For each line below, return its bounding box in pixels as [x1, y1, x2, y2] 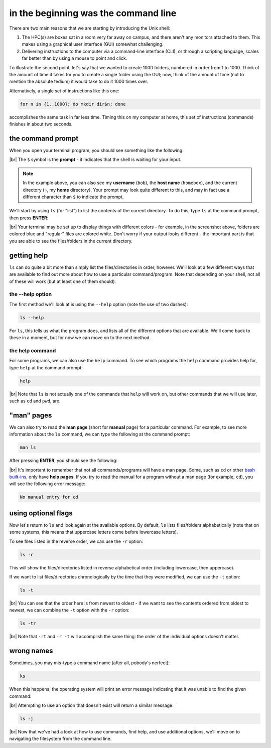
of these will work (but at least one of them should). [9, 278, 116, 284]
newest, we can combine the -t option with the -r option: [9, 607, 130, 613]
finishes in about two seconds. [9, 121, 73, 127]
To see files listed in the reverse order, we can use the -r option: [9, 538, 143, 544]
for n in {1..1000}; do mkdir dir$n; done [20, 101, 126, 107]
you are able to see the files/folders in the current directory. [9, 238, 133, 244]
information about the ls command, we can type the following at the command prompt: [9, 431, 190, 437]
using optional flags [9, 509, 73, 517]
